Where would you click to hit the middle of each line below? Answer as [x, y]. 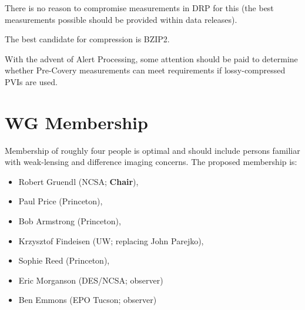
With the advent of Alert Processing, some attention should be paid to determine [151, 58]
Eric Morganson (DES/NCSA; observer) [91, 280]
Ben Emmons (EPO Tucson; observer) [88, 300]
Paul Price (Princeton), [61, 201]
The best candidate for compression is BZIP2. [87, 39]
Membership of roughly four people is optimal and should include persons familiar [152, 150]
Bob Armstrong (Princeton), [70, 221]
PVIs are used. [31, 81]
